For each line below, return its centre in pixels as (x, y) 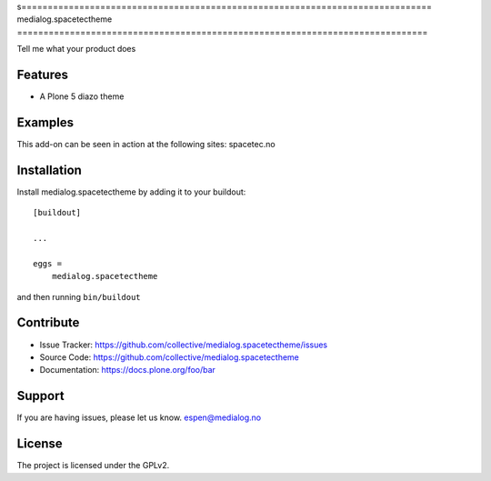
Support (40, 396)
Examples (45, 122)
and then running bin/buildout (79, 296)
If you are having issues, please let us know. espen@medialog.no (139, 417)
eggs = (48, 263)
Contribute (48, 323)
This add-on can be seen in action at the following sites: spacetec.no (146, 144)
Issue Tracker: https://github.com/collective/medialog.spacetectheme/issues (183, 345)
